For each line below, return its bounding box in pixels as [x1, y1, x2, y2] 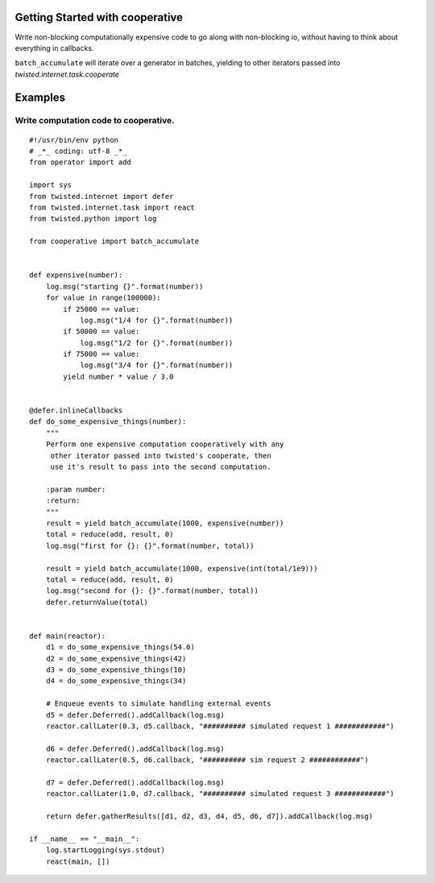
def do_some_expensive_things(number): [29, 417, 187, 426]
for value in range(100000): [45, 293, 161, 302]
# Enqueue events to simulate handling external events [45, 699, 271, 708]
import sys [29, 180, 72, 189]
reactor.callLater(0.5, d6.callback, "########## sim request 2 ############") [45, 756, 370, 765]
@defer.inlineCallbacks [29, 406, 123, 415]
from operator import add [29, 158, 132, 167]
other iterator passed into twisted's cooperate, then [50, 451, 271, 460]
